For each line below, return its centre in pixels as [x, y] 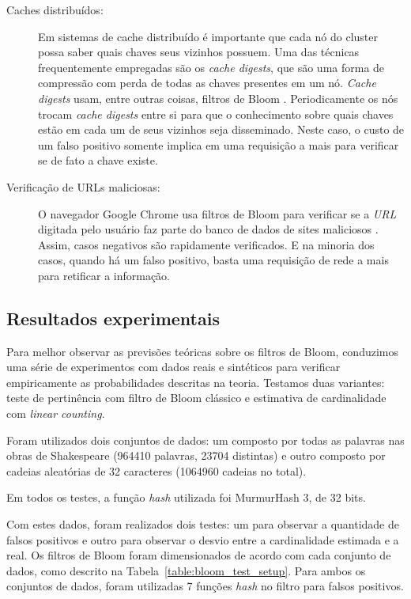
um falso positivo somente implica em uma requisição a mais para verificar [219, 144]
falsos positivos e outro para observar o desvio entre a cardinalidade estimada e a [203, 539]
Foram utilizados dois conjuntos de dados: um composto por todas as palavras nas [205, 440]
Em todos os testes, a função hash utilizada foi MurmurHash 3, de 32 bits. [186, 497]
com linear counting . [56, 413]
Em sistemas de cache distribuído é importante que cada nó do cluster [208, 36]
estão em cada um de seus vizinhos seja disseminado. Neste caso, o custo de [221, 129]
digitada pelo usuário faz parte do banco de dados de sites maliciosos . [208, 229]
